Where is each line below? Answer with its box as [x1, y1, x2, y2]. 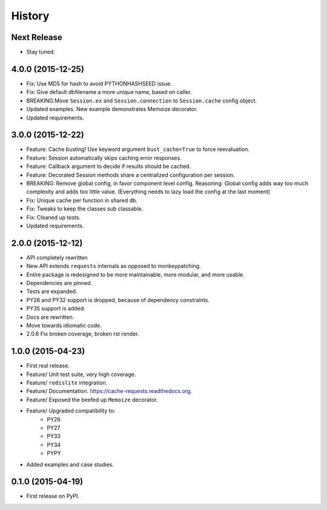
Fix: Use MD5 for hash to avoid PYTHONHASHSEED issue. [26, 79, 172, 87]
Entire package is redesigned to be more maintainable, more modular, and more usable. [26, 270, 245, 278]
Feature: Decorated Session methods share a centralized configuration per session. [26, 171, 236, 178]
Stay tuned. [26, 49, 55, 56]
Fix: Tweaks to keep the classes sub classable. [26, 205, 144, 212]
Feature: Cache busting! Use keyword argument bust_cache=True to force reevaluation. [26, 146, 249, 153]
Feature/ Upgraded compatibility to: [26, 407, 116, 415]
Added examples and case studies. [26, 461, 114, 468]
